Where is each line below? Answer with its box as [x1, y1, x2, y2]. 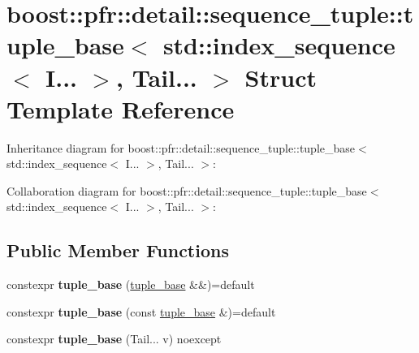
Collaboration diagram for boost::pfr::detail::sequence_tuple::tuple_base [6, 182, 367, 199]
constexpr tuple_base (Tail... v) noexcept [6, 330, 222, 347]
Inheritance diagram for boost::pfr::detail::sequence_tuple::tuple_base [6, 139, 356, 156]
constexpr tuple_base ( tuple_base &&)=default [6, 276, 255, 293]
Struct [244, 60, 317, 93]
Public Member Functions [6, 238, 229, 263]
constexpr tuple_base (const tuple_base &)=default [6, 303, 276, 320]
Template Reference [6, 92, 235, 125]
